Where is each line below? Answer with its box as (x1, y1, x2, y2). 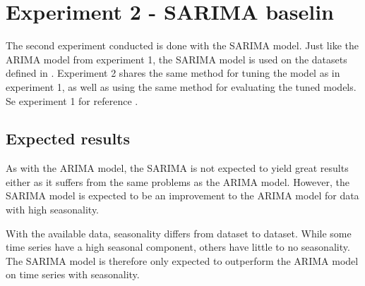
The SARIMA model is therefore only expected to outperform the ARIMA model (6, 253, 359, 268)
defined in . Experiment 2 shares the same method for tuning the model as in (6, 66, 340, 80)
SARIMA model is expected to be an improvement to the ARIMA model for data (6, 188, 359, 203)
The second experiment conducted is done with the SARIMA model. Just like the (6, 38, 359, 53)
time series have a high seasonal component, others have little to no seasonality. (6, 240, 350, 254)
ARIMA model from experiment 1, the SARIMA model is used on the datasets (6, 51, 347, 66)
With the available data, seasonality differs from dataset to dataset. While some (6, 225, 352, 240)
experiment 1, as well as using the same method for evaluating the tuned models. (6, 79, 357, 94)
